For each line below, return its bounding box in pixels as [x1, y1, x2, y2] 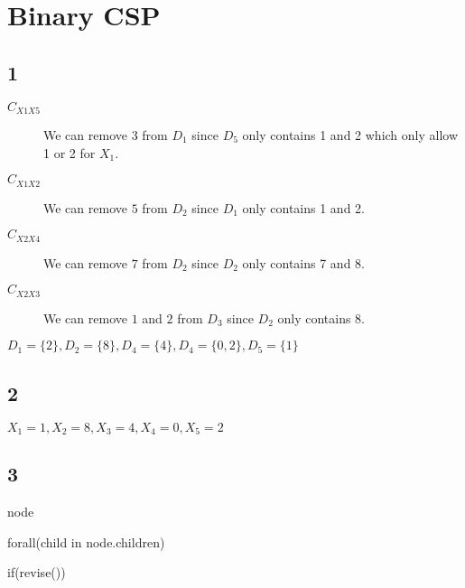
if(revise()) [7, 563, 66, 582]
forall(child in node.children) [7, 532, 165, 551]
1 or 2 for [43, 143, 96, 162]
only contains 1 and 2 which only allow [242, 126, 459, 145]
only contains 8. [277, 308, 366, 327]
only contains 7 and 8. [242, 253, 365, 272]
